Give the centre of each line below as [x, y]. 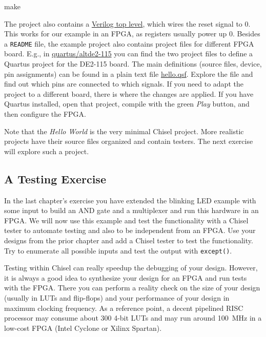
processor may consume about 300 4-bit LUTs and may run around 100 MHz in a [133, 318]
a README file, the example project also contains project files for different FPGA [129, 43]
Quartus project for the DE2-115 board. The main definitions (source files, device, [133, 64]
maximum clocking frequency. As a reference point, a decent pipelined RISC [124, 308]
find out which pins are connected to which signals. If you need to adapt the [124, 84]
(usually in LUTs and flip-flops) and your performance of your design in [117, 297]
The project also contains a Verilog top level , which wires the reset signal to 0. [127, 23]
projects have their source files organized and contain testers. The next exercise [129, 141]
